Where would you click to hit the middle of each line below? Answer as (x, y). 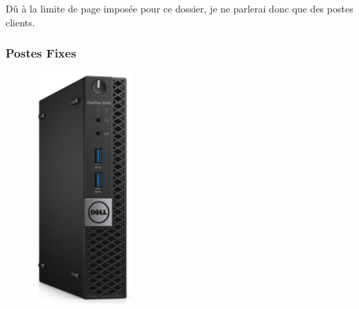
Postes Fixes (41, 53)
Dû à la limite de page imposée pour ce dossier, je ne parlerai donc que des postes (179, 8)
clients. (20, 22)
